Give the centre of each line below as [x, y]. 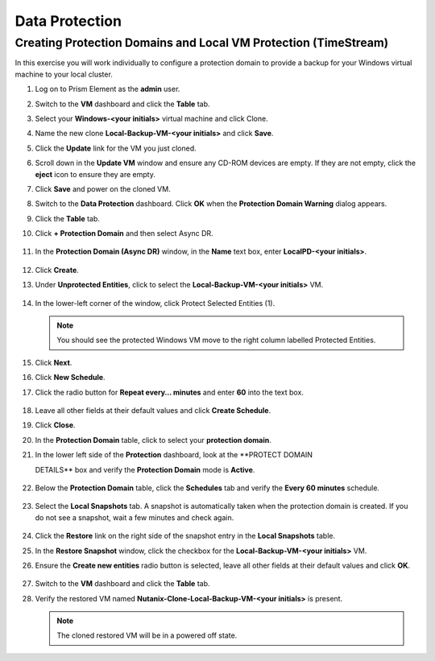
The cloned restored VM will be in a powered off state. [147, 635]
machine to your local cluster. [64, 74]
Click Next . [54, 362]
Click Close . [55, 425]
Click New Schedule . [70, 378]
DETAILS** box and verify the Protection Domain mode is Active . [145, 469]
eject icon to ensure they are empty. [95, 174]
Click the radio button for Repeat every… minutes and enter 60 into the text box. [169, 392]
